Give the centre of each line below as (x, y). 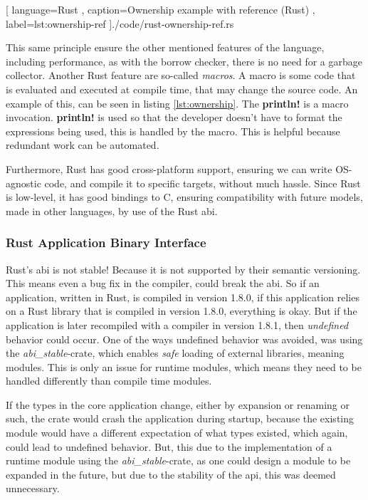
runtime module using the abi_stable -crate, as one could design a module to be (178, 460)
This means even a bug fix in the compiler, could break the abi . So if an (163, 283)
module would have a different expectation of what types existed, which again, (177, 433)
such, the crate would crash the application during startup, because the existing (180, 418)
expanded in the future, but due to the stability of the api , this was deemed (171, 474)
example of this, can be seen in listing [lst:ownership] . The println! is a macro (177, 103)
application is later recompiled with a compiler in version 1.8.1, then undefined (177, 324)
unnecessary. (33, 488)
